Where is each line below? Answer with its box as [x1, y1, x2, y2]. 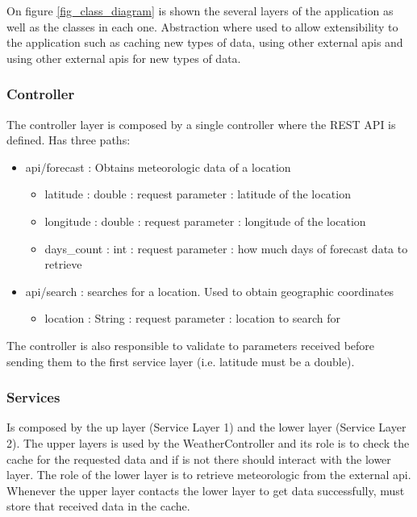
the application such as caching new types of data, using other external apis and [6, 34, 403, 51]
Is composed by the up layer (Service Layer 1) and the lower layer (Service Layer [6, 419, 407, 436]
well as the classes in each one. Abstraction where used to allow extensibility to [6, 18, 398, 35]
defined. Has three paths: [6, 131, 131, 148]
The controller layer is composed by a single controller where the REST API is [6, 115, 396, 132]
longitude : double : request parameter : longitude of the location [44, 212, 366, 229]
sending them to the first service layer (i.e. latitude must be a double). [6, 352, 355, 369]
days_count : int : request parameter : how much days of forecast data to [44, 240, 408, 256]
